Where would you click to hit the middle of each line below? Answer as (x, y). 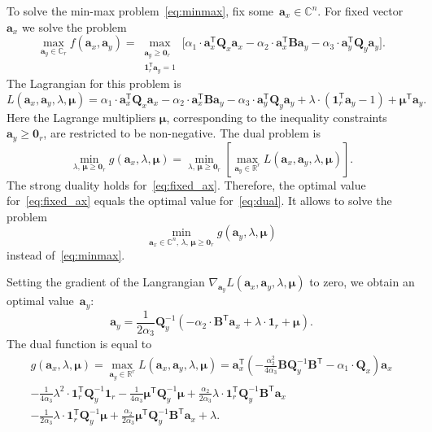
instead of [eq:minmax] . (66, 254)
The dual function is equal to (79, 344)
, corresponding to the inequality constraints (277, 117)
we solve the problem (74, 26)
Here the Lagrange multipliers (81, 117)
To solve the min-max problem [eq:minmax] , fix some (140, 11)
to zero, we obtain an (362, 282)
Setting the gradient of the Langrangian (106, 282)
